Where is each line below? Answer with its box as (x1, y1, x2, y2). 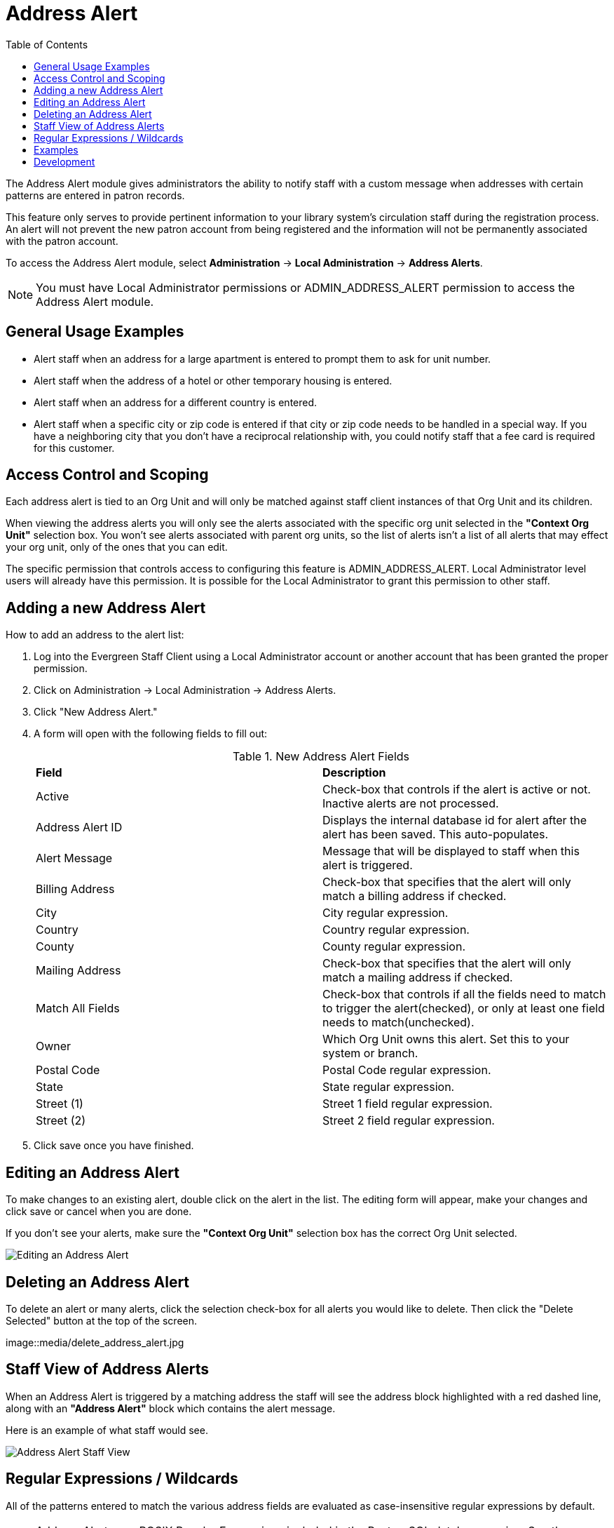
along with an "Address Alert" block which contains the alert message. (6, 1402, 336, 1414)
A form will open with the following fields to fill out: (34, 728, 268, 740)
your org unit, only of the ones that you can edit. (6, 541, 228, 554)
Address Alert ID (36, 820, 123, 835)
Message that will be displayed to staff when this (322, 844, 580, 859)
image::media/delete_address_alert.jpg (6, 1336, 184, 1348)
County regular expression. (322, 939, 465, 954)
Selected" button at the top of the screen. (6, 1314, 198, 1327)
